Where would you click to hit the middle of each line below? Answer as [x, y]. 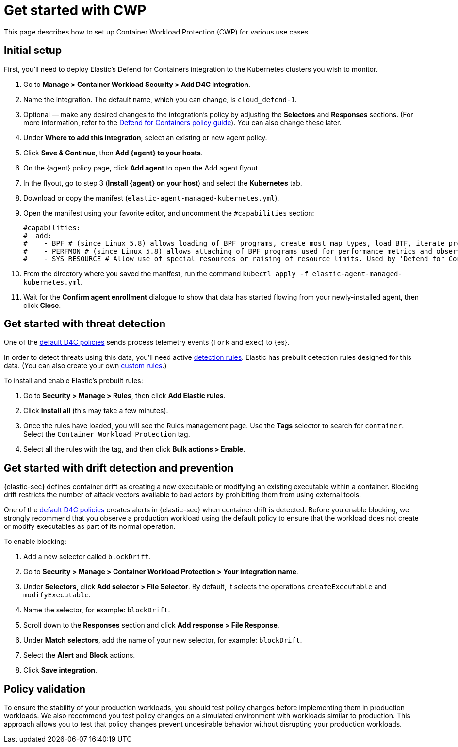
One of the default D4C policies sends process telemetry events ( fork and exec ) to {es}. [147, 342]
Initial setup [33, 51]
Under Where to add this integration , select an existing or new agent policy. [145, 137]
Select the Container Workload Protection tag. [107, 434]
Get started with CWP [75, 10]
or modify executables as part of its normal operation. [90, 526]
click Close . [42, 305]
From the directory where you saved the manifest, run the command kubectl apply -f [166, 273]
